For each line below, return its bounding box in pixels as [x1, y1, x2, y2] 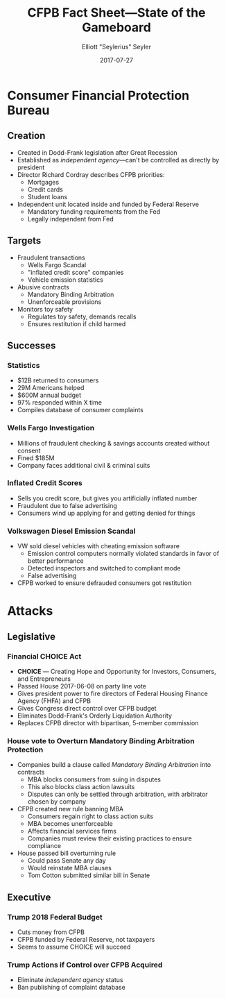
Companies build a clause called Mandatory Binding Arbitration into [17, 761, 211, 769]
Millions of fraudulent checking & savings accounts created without [17, 439, 210, 447]
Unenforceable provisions [27, 297, 102, 306]
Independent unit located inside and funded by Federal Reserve [17, 200, 200, 208]
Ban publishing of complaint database [17, 983, 126, 992]
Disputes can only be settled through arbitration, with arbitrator [27, 790, 208, 799]
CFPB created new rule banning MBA [17, 805, 124, 813]
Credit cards [27, 185, 64, 194]
